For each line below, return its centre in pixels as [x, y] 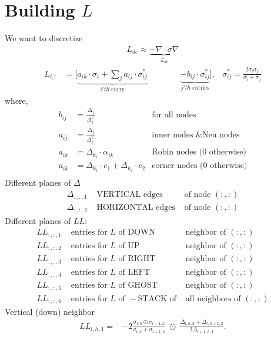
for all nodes [174, 115]
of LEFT [134, 272]
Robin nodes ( [177, 152]
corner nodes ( [178, 166]
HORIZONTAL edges [136, 208]
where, [16, 100]
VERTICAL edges [130, 194]
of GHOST [138, 286]
